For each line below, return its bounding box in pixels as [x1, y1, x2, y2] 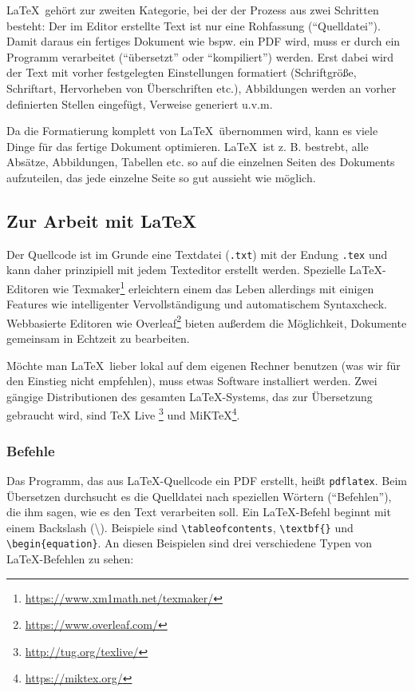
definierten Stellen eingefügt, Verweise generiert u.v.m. [6, 95, 273, 112]
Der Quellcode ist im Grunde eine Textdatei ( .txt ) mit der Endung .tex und [6, 245, 388, 262]
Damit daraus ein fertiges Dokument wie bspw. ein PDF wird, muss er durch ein [6, 33, 401, 50]
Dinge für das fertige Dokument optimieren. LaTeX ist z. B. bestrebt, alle [6, 137, 369, 154]
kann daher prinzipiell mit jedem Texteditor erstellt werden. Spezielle [6, 261, 346, 278]
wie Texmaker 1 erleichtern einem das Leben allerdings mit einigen [52, 277, 374, 296]
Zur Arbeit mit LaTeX [6, 208, 197, 233]
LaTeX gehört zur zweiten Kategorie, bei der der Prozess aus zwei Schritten [6, 2, 379, 18]
